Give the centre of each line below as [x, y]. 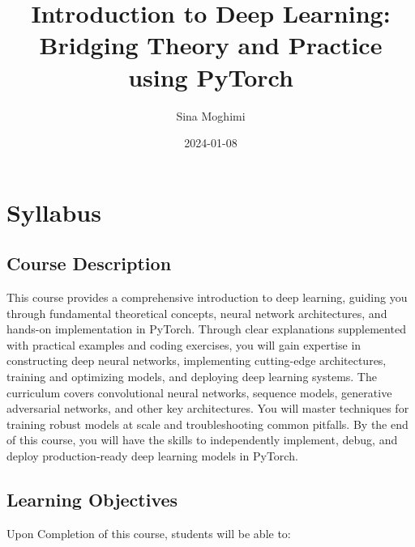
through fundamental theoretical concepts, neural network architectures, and [197, 313]
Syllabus [54, 212]
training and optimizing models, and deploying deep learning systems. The [192, 377]
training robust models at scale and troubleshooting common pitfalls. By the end [207, 424]
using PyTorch [211, 76]
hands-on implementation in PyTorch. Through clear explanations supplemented [206, 329]
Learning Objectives [92, 499]
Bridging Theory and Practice [211, 45]
